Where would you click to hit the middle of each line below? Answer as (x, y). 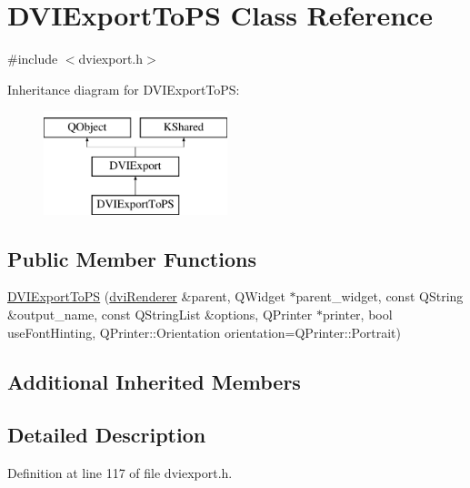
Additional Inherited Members (154, 381)
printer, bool (357, 315)
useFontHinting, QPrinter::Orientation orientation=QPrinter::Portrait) (204, 332)
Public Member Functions (132, 258)
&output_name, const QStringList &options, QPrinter (160, 315)
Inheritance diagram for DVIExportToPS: (124, 89)
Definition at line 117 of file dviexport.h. (120, 473)
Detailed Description (107, 435)
